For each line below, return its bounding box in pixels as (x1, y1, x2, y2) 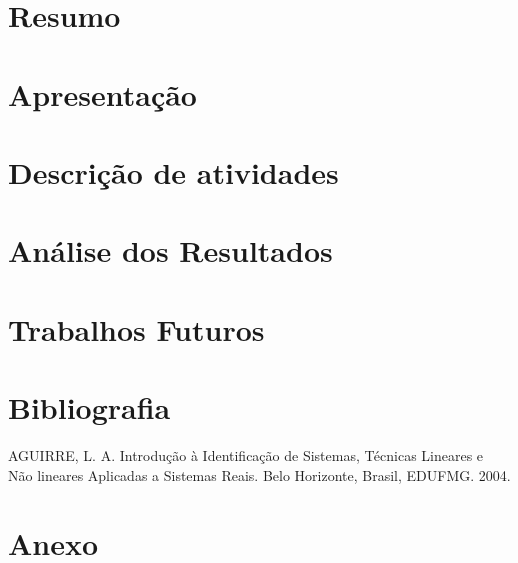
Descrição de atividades (8, 151, 339, 192)
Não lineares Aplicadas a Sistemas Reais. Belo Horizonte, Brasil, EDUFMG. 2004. (8, 464, 511, 485)
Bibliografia (8, 387, 171, 428)
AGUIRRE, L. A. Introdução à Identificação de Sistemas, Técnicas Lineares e (8, 445, 484, 465)
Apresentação (8, 73, 197, 114)
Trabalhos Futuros (8, 308, 265, 349)
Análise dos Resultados (8, 230, 333, 271)
